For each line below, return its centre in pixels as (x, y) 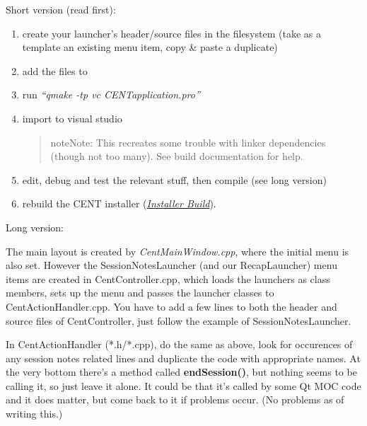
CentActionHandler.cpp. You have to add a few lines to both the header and (171, 306)
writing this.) (34, 414)
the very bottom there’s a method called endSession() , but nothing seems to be (181, 372)
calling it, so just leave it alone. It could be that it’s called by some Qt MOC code (183, 385)
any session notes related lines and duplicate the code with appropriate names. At (183, 358)
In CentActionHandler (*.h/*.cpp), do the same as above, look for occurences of (179, 344)
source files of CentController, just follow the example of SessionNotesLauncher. (179, 320)
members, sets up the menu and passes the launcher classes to (140, 293)
